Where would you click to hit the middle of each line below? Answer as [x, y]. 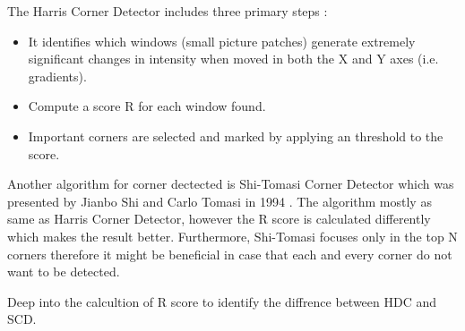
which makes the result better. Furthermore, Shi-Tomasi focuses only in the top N [232, 236]
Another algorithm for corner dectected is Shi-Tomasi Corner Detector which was [231, 184]
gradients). [57, 76]
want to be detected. [64, 272]
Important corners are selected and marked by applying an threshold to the [236, 136]
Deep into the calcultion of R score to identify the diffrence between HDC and [222, 301]
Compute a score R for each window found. [147, 106]
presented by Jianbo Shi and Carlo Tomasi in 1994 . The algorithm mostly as [220, 201]
